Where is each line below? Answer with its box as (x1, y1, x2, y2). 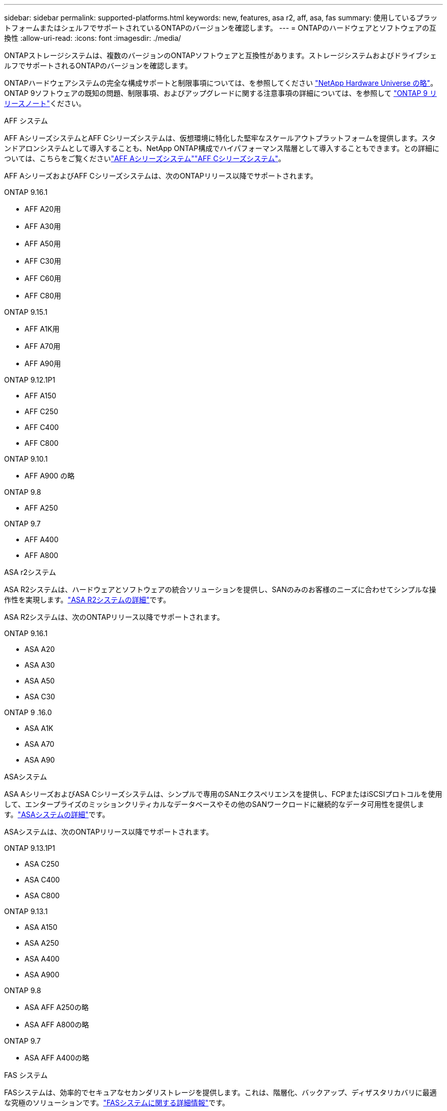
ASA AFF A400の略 (24, 1053, 89, 1062)
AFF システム (4, 116, 48, 125)
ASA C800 (24, 891, 60, 900)
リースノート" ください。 (4, 99, 86, 108)
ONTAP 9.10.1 (4, 454, 48, 463)
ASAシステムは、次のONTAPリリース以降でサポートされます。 (4, 827, 213, 836)
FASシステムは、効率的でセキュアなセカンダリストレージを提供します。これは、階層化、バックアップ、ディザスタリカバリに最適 (4, 1088, 437, 1097)
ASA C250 (24, 860, 60, 868)
